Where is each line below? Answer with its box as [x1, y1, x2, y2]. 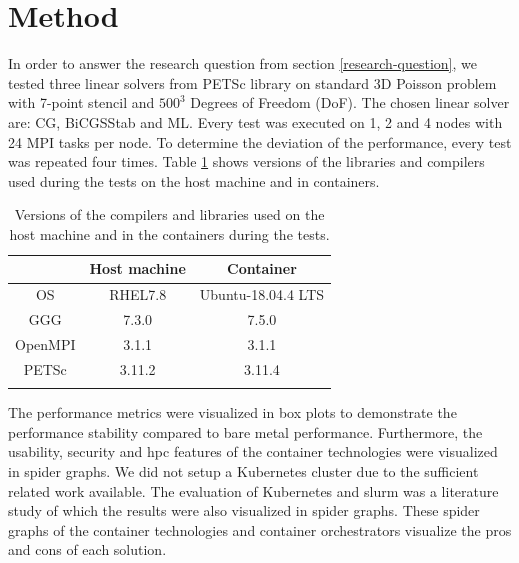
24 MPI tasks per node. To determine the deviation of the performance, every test [8, 131, 512, 152]
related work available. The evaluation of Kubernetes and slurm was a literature [8, 480, 499, 501]
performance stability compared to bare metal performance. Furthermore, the [8, 421, 483, 442]
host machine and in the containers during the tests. [9, 223, 330, 244]
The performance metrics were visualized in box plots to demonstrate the [8, 402, 457, 423]
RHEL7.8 [109, 284, 167, 305]
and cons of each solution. [8, 539, 167, 560]
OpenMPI [15, 334, 76, 354]
